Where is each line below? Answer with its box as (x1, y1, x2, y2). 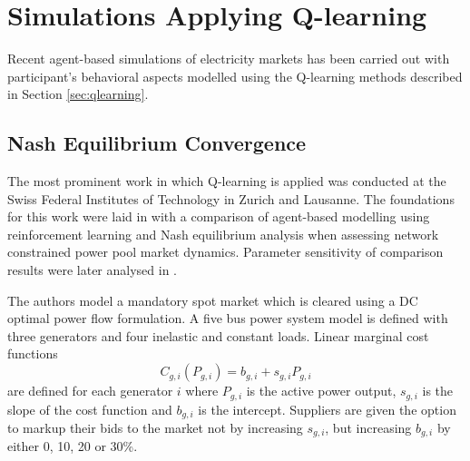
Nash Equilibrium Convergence (7, 129, 307, 157)
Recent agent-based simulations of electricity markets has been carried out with (7, 49, 450, 68)
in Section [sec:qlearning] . (7, 84, 149, 103)
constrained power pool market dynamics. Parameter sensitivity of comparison (7, 242, 444, 261)
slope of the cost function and (7, 399, 172, 418)
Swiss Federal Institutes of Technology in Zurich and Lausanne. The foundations (7, 189, 455, 208)
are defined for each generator (7, 381, 173, 400)
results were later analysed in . (7, 260, 177, 280)
